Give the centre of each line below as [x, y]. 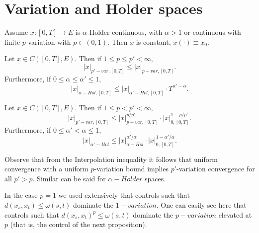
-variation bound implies [131, 169]
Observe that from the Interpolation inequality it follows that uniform [111, 159]
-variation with [48, 41]
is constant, [153, 41]
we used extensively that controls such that [124, 195]
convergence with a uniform [46, 169]
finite [12, 41]
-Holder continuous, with [125, 32]
